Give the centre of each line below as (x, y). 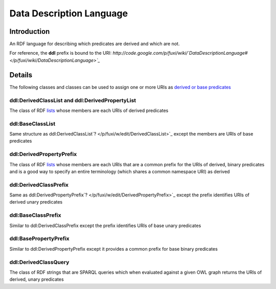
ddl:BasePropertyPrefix (40, 239)
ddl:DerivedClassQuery (39, 262)
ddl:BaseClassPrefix (35, 215)
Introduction (30, 31)
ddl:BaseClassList (32, 124)
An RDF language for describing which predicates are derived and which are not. (95, 44)
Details (21, 75)
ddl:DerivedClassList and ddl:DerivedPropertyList (73, 100)
